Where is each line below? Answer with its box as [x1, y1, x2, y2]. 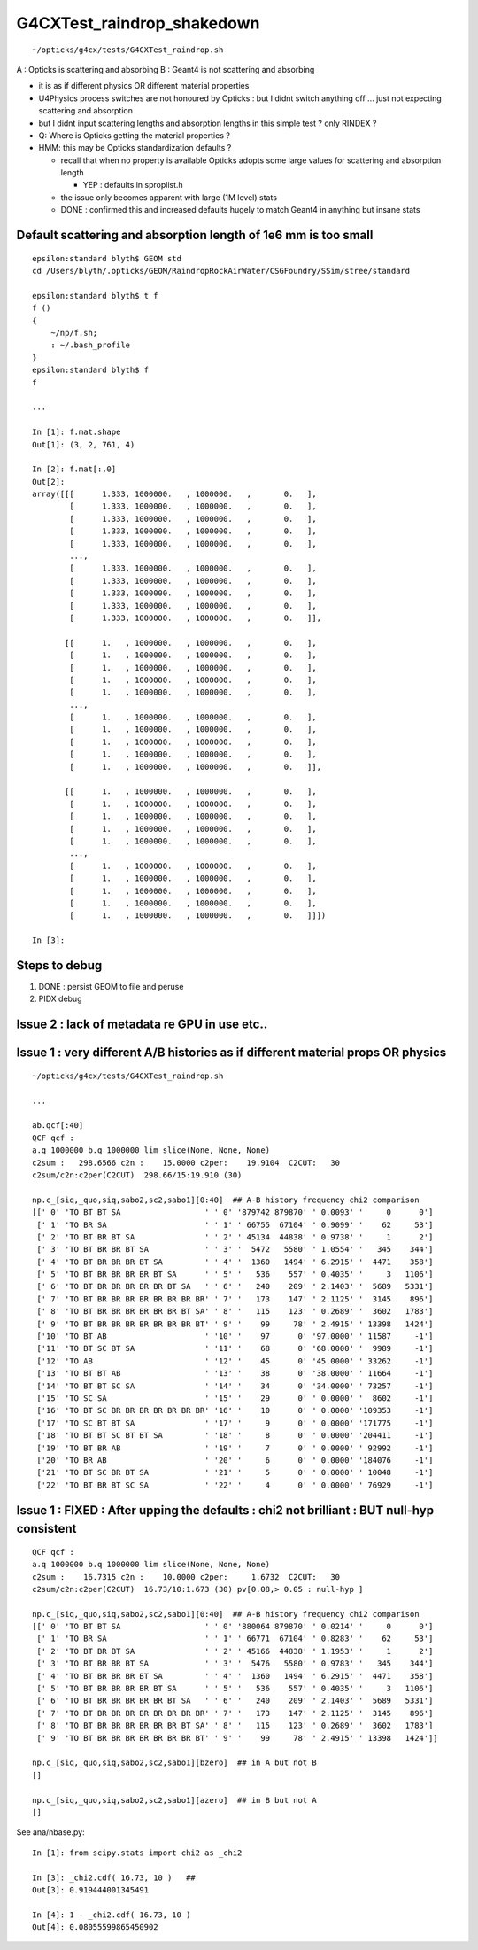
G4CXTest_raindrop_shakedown [16, 13, 260, 33]
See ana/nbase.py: [16, 1827, 85, 1837]
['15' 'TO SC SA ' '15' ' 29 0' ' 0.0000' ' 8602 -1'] [36, 1394, 434, 1403]
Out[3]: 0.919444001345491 [32, 1884, 150, 1895]
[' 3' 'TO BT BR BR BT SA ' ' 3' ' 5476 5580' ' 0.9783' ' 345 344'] [36, 1659, 434, 1669]
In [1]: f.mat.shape [32, 427, 121, 438]
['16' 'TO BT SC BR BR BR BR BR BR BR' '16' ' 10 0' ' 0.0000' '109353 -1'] [36, 1405, 434, 1416]
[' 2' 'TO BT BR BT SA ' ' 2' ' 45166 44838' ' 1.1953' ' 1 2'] [36, 1646, 434, 1656]
